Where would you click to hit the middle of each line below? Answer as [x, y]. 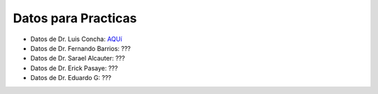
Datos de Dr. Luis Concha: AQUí [76, 39]
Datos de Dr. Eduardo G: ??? [71, 78]
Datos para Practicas [75, 18]
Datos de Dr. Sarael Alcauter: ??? [78, 58]
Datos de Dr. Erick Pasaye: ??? [74, 68]
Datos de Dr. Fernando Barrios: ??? [80, 48]
